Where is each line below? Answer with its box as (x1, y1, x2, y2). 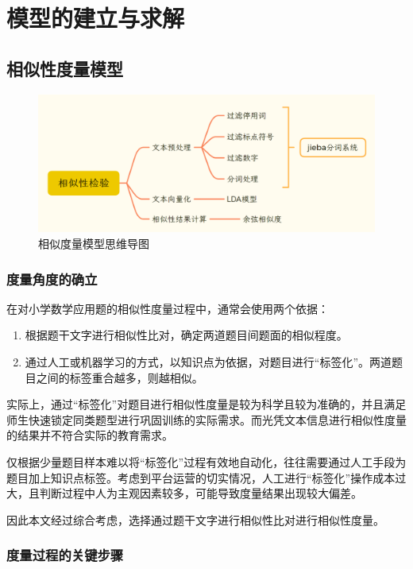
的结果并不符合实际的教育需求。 (6, 427, 173, 443)
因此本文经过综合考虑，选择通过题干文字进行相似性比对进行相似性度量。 (6, 511, 384, 528)
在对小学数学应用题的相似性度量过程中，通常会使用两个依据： (6, 300, 329, 316)
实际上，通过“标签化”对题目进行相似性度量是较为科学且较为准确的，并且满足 (6, 396, 407, 412)
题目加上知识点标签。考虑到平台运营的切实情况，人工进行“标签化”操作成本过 (6, 469, 407, 486)
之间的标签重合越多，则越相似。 (36, 369, 203, 385)
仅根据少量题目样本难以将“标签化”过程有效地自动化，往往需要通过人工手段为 (6, 454, 407, 470)
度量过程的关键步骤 (6, 545, 124, 565)
